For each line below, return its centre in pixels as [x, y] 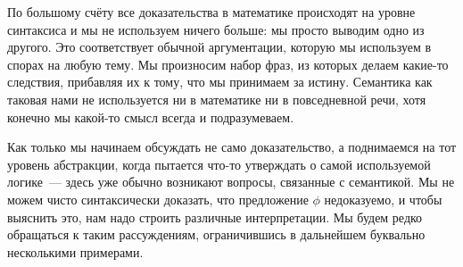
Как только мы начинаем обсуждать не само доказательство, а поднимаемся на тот [232, 147]
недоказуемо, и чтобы [383, 199]
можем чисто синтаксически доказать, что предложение [158, 199]
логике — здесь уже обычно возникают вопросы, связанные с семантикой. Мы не [231, 182]
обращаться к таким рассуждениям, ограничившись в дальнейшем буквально [216, 234]
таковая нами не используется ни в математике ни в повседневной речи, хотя [217, 99]
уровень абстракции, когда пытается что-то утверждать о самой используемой [219, 164]
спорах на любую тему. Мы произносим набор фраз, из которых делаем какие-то [228, 64]
